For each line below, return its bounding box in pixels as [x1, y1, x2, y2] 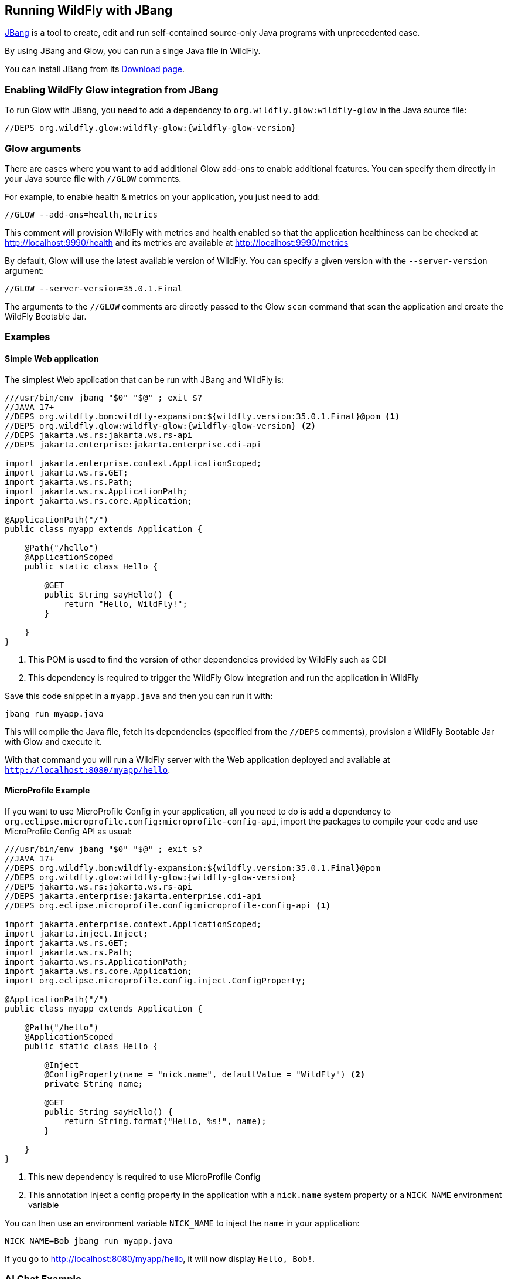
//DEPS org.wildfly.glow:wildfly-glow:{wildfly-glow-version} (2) [5, 420, 316, 430]
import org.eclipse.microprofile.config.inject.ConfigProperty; [5, 975, 306, 985]
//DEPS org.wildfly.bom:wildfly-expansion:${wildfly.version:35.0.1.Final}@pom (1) [5, 411, 400, 421]
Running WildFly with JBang [5, 3, 173, 18]
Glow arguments [5, 142, 81, 154]
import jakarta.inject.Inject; [5, 928, 148, 938]
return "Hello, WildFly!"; [64, 599, 187, 609]
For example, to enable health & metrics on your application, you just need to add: [5, 191, 321, 202]
